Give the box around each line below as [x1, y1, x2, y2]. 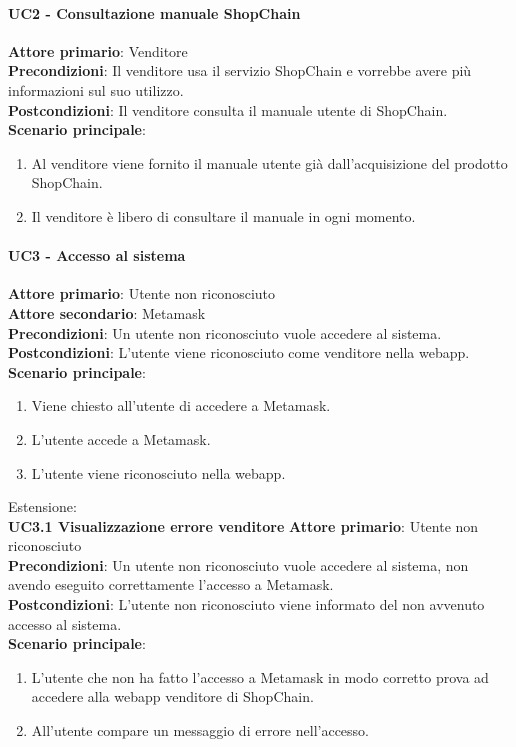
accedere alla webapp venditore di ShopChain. [31, 686, 314, 707]
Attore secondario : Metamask [8, 302, 206, 323]
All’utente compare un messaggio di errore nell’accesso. [31, 720, 369, 741]
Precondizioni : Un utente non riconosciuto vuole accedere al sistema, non [8, 554, 469, 575]
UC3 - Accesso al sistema [8, 245, 186, 266]
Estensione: [8, 496, 77, 517]
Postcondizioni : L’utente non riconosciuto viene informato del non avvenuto [8, 594, 485, 615]
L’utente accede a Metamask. [31, 428, 211, 449]
